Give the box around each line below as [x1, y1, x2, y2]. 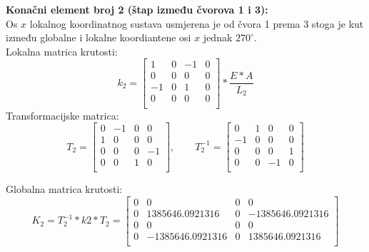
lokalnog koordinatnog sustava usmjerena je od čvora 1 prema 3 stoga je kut [29, 16, 364, 31]
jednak [203, 30, 233, 45]
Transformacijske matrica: [6, 107, 119, 122]
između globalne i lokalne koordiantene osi [6, 30, 191, 45]
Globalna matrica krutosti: [6, 182, 123, 196]
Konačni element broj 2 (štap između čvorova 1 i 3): [6, 2, 268, 16]
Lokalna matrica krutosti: [6, 43, 118, 58]
